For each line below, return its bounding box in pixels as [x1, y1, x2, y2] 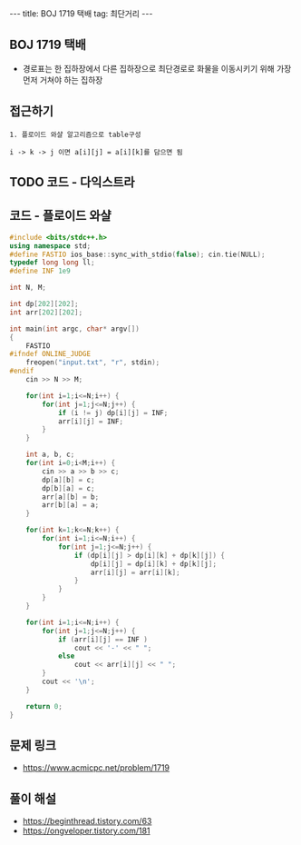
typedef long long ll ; [9, 258, 95, 267]
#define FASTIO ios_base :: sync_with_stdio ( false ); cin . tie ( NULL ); [9, 250, 266, 259]
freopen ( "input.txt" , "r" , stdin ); [25, 358, 160, 367]
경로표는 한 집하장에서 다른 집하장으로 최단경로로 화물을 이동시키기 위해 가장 [22, 63, 292, 74]
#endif [9, 366, 34, 376]
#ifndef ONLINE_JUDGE [9, 350, 92, 359]
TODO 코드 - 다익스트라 [9, 174, 135, 190]
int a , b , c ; [25, 450, 75, 460]
